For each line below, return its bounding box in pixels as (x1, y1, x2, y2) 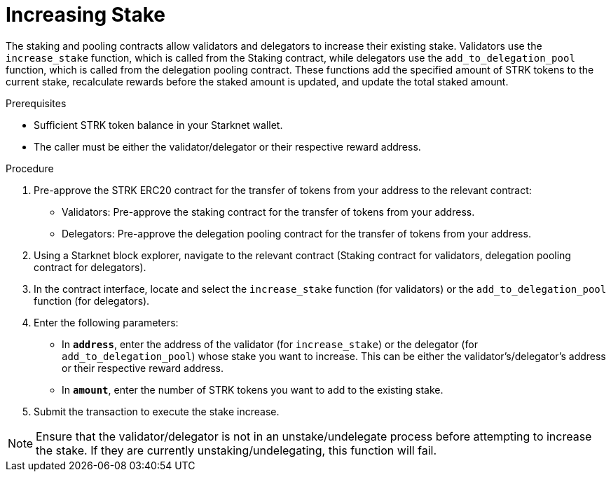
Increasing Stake (6, 3, 165, 27)
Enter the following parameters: (34, 316, 179, 329)
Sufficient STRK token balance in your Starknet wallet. (34, 118, 283, 131)
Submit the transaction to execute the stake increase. (34, 405, 280, 417)
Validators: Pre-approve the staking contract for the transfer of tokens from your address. (62, 205, 475, 218)
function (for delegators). (34, 294, 150, 307)
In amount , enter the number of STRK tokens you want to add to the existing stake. (62, 383, 444, 396)
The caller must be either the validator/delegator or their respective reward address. (34, 140, 421, 153)
